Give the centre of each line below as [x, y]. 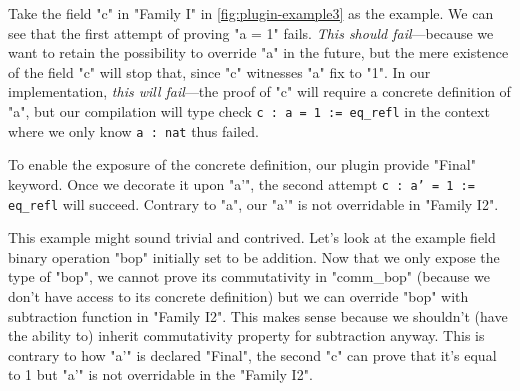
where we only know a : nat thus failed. [133, 130]
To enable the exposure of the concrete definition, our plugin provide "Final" [242, 164]
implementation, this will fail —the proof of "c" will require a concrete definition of [259, 91]
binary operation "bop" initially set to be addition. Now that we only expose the [254, 256]
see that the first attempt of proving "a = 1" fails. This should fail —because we [251, 32]
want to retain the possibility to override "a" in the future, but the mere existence [258, 52]
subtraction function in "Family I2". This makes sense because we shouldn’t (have [258, 315]
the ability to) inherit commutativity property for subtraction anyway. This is [246, 335]
